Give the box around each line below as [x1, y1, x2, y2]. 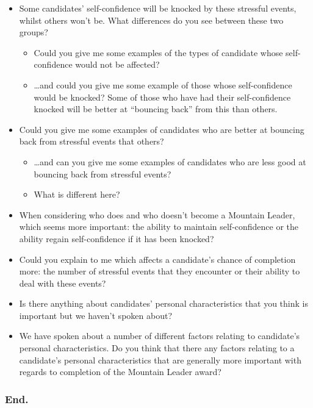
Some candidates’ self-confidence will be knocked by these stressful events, [19, 2, 297, 14]
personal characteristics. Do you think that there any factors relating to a [19, 342, 295, 354]
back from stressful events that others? [19, 135, 164, 148]
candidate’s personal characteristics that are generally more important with [19, 353, 301, 366]
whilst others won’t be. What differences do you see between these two [19, 13, 284, 26]
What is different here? [34, 188, 120, 201]
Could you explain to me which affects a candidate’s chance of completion [19, 252, 296, 265]
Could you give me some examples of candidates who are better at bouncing [19, 123, 304, 135]
